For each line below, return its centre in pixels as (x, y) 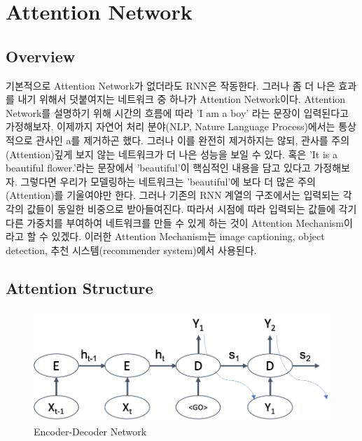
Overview (41, 56)
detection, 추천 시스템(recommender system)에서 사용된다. (131, 250)
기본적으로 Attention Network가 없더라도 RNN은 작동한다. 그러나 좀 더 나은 (170, 85)
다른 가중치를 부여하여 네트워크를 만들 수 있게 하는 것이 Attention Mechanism (175, 222)
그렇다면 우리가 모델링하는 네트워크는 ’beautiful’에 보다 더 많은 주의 (168, 181)
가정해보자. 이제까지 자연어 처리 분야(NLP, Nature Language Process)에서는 (170, 126)
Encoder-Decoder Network (90, 432)
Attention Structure (79, 287)
